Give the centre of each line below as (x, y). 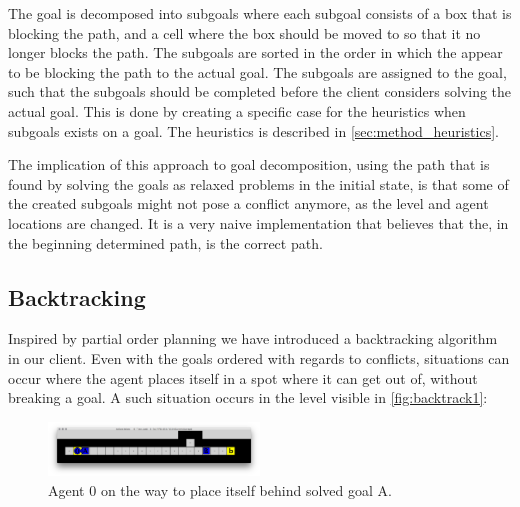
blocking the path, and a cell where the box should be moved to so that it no (244, 32)
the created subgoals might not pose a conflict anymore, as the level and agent (248, 203)
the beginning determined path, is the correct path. (165, 242)
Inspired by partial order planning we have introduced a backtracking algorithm (253, 338)
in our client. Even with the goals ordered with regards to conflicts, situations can (259, 357)
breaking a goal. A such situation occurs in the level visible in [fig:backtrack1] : (248, 397)
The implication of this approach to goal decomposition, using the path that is (249, 164)
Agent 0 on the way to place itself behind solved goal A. (220, 489)
